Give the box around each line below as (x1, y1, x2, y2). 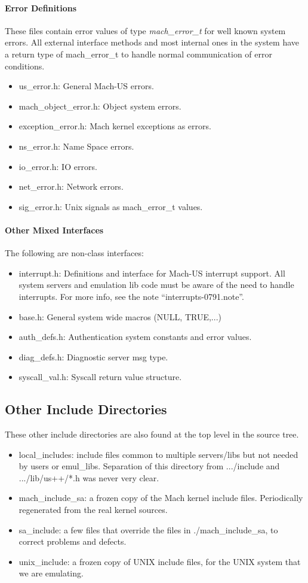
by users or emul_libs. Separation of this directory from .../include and (19, 460, 280, 472)
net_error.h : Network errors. (19, 180, 124, 193)
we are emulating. (19, 567, 84, 579)
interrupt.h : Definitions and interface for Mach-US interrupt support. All (19, 266, 285, 279)
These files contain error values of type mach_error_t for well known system (5, 24, 286, 37)
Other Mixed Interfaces (5, 223, 104, 236)
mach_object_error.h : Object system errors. (19, 99, 181, 112)
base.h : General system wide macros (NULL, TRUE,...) (19, 310, 221, 323)
